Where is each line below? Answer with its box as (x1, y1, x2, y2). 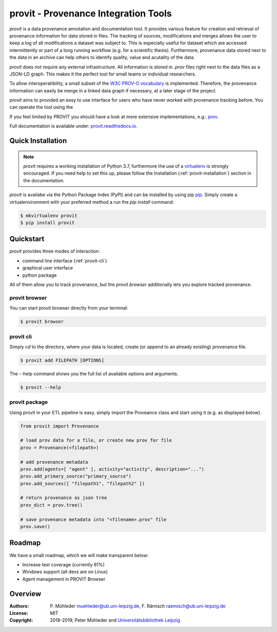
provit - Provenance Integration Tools (9, 8, 172, 19)
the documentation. (23, 177, 65, 183)
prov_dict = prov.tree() (20, 502, 83, 508)
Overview (9, 589, 42, 598)
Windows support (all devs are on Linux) (22, 569, 108, 575)
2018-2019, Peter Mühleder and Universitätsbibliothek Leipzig (50, 617, 181, 623)
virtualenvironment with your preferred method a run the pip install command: (9, 199, 174, 205)
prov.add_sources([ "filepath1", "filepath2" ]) (20, 481, 145, 486)
